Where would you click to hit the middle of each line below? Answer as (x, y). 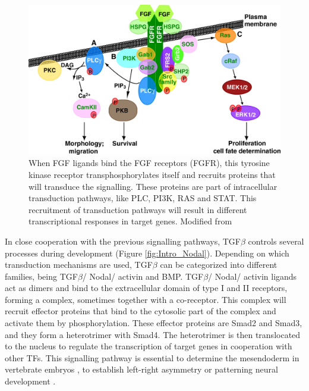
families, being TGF (41, 276)
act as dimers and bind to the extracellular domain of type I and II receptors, (146, 288)
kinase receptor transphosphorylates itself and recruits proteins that (152, 174)
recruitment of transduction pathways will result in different (138, 209)
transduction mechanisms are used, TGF (79, 265)
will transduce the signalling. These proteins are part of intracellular (153, 186)
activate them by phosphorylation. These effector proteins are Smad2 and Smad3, (154, 323)
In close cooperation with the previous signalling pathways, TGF (123, 241)
